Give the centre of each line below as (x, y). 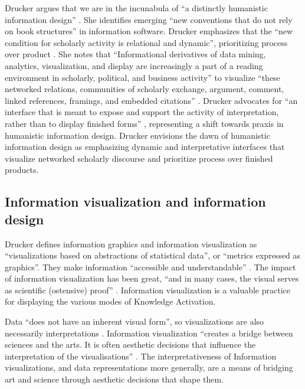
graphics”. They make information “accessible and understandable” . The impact (150, 267)
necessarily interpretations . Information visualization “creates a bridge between (149, 333)
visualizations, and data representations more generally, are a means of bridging (149, 367)
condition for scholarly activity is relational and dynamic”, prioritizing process (146, 42)
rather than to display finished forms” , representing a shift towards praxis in (144, 123)
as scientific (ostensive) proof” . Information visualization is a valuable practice (147, 290)
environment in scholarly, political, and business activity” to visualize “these (142, 77)
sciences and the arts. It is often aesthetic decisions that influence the (130, 344)
